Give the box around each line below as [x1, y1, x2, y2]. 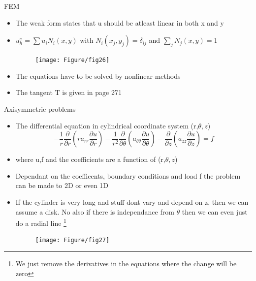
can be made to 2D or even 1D [15, 180, 109, 190]
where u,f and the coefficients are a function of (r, [15, 154, 165, 164]
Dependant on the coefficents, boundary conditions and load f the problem [15, 170, 241, 181]
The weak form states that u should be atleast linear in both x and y [15, 17, 224, 28]
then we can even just [182, 206, 248, 217]
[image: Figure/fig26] [35, 57, 110, 64]
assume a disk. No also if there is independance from [15, 206, 174, 217]
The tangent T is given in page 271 [15, 87, 122, 97]
